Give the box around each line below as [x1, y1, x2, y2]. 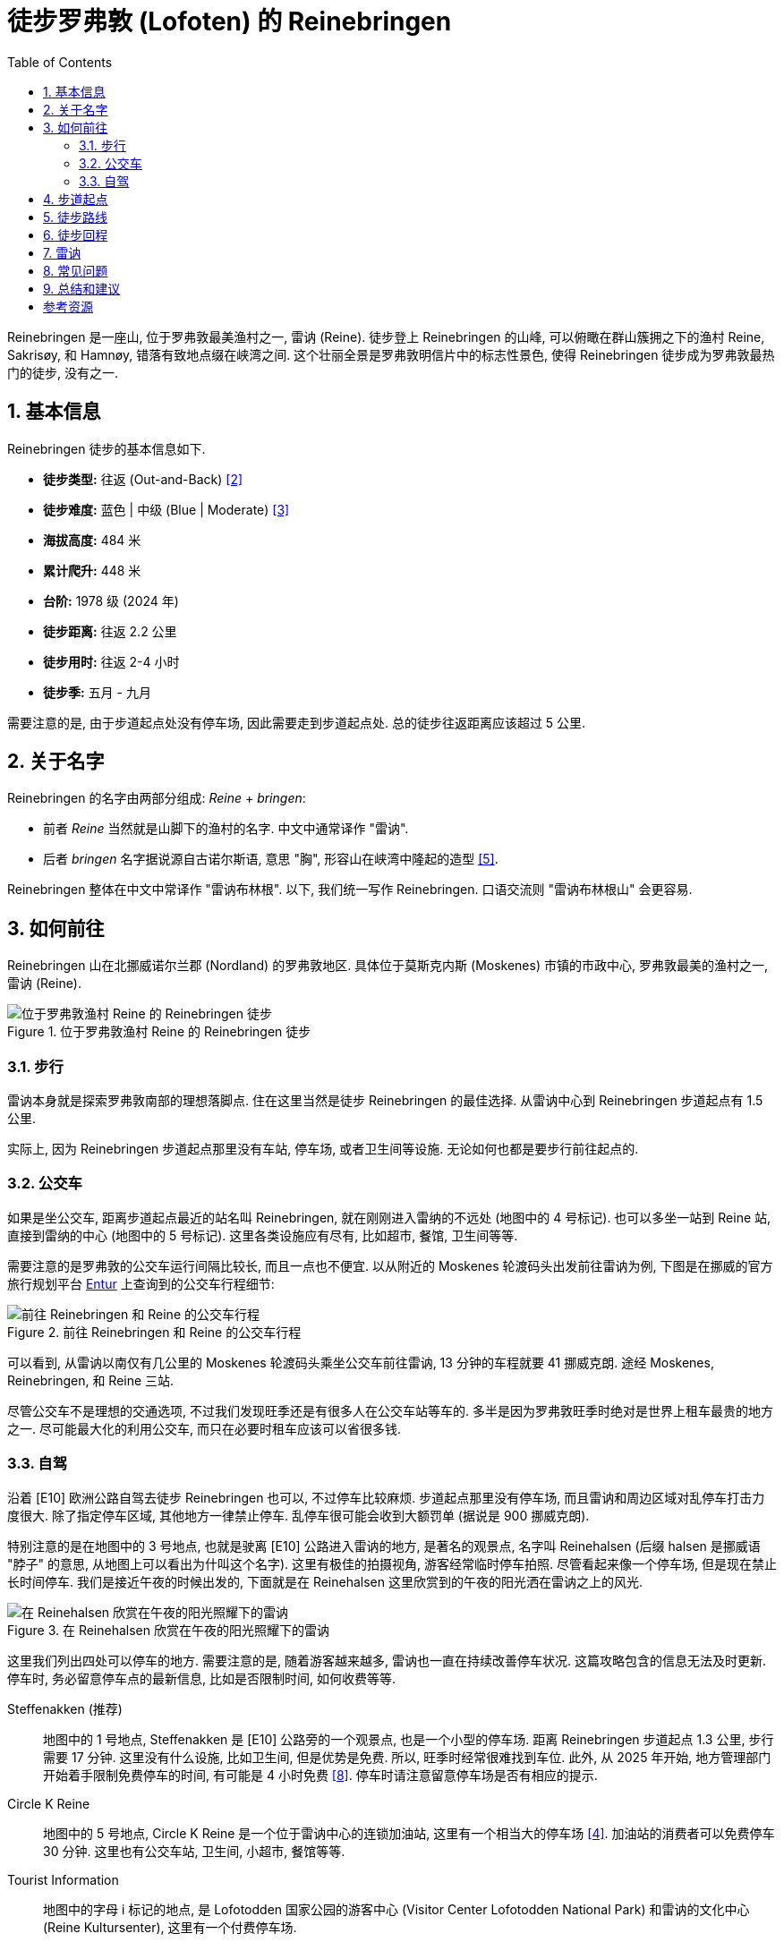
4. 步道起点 [43, 191, 108, 207]
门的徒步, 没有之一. [7, 364, 119, 380]
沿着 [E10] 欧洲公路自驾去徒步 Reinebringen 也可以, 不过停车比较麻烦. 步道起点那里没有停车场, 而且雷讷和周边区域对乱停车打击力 [7, 1489, 765, 1505]
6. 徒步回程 [43, 226, 108, 243]
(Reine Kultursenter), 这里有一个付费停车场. [43, 1919, 297, 1935]
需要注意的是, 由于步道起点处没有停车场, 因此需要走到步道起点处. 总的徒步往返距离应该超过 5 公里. [7, 714, 586, 730]
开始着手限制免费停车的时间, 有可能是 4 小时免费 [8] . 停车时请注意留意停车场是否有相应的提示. [43, 1767, 598, 1783]
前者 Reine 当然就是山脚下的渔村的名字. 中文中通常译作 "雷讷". [43, 821, 409, 837]
